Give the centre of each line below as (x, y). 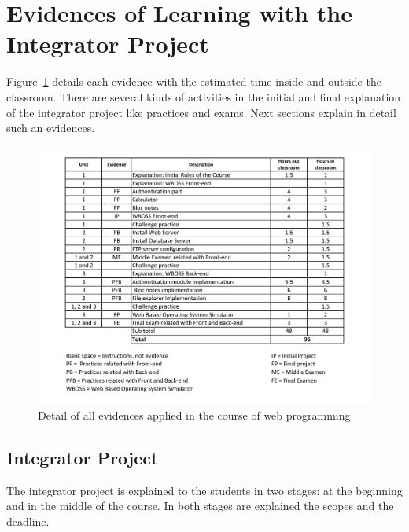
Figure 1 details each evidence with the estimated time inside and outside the (194, 81)
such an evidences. (51, 128)
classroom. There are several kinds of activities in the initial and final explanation (204, 96)
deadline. (28, 521)
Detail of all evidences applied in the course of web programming (194, 415)
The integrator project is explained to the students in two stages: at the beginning (204, 490)
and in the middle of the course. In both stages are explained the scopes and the (200, 506)
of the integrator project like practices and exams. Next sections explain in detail (201, 112)
